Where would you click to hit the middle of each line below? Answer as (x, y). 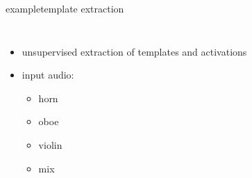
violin (50, 144)
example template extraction (65, 8)
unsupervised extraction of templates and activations (134, 51)
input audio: (48, 75)
